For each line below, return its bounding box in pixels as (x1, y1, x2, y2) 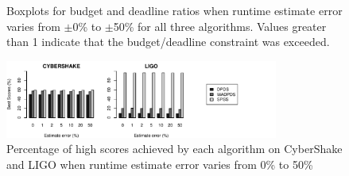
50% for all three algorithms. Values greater (113, 17, 327, 34)
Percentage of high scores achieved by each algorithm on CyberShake (6, 140, 343, 157)
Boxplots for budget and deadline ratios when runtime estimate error (6, 2, 343, 18)
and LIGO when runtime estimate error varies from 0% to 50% (6, 155, 313, 172)
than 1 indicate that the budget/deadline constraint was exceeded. (6, 33, 330, 50)
